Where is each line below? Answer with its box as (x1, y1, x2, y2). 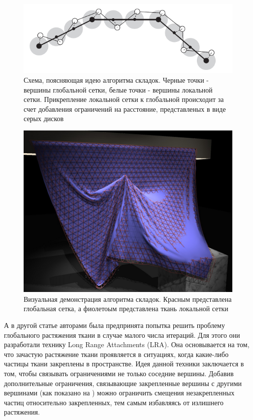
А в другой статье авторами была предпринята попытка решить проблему (4, 320, 225, 330)
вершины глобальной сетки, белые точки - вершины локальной (24, 84, 213, 95)
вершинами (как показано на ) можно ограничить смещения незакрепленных (4, 388, 235, 398)
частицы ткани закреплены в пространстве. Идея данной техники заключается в (4, 358, 244, 369)
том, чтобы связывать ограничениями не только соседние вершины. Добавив (4, 368, 234, 378)
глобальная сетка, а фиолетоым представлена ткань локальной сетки (24, 303, 228, 314)
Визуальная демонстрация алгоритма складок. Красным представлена (24, 293, 232, 304)
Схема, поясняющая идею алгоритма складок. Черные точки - (24, 74, 209, 85)
